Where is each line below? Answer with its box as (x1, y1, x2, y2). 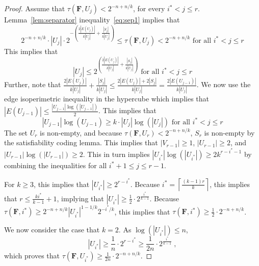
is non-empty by (204, 127, 255, 138)
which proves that (4, 250, 60, 261)
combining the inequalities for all (4, 159, 107, 170)
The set (4, 127, 28, 138)
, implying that (57, 193, 104, 203)
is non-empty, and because (40, 127, 122, 138)
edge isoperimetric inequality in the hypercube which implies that (4, 93, 210, 103)
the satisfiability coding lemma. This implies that (4, 137, 158, 148)
